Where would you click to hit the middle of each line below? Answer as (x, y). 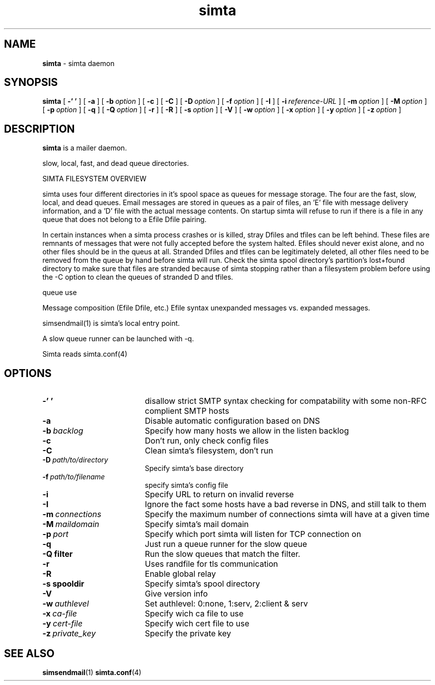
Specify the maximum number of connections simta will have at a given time (287, 514)
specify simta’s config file (186, 485)
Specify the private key (188, 634)
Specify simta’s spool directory (202, 584)
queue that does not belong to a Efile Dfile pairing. (124, 220)
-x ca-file (60, 614)
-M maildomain (71, 524)
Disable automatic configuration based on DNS (232, 421)
